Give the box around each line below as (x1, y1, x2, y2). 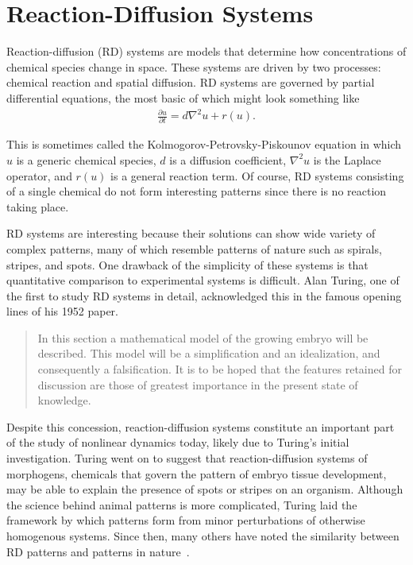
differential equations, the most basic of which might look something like (6, 89, 360, 106)
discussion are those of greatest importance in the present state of (37, 376, 358, 393)
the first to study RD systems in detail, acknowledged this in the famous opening (6, 287, 402, 304)
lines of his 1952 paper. (6, 303, 118, 319)
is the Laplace (313, 151, 381, 168)
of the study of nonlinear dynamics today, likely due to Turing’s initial (6, 434, 349, 451)
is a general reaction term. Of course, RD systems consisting (110, 167, 404, 184)
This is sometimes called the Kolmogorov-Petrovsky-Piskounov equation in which (6, 136, 402, 153)
